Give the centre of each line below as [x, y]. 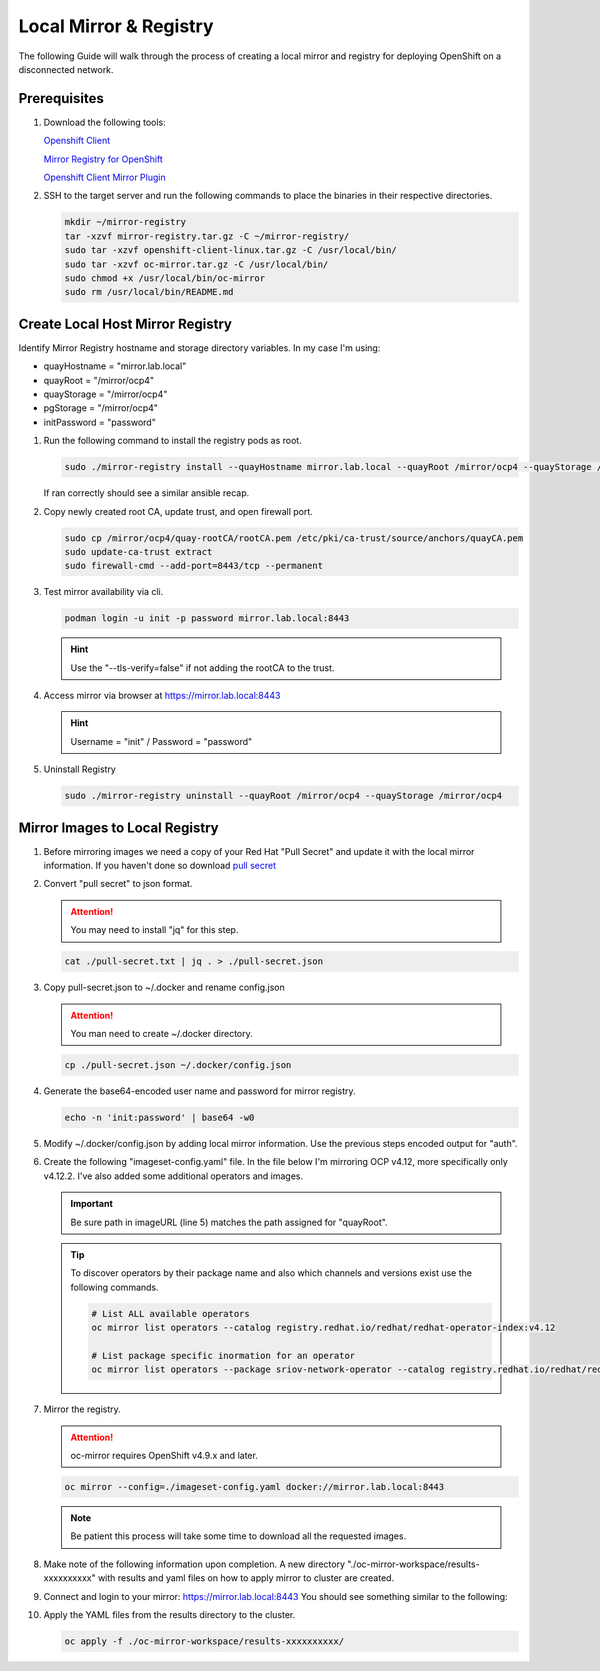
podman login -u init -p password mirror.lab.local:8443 [207, 618]
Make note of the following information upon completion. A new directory [194, 1564]
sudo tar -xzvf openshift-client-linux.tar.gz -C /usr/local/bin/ [230, 250]
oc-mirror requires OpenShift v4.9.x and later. [164, 1455]
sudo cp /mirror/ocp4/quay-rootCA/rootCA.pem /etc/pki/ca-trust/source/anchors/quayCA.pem [294, 538]
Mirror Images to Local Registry [118, 827]
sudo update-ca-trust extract [138, 551]
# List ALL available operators [170, 1313]
